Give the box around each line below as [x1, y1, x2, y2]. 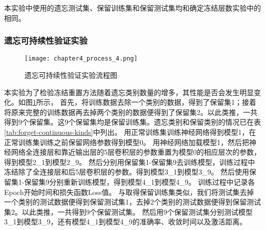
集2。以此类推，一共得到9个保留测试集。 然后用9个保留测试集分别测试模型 [4, 206, 253, 217]
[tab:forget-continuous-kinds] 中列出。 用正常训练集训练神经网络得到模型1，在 [4, 127, 256, 137]
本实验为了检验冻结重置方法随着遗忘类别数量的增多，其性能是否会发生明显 [4, 87, 254, 97]
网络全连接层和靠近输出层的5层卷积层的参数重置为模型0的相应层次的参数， [11, 147, 261, 157]
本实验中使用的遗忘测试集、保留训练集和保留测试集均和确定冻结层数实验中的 [4, 3, 261, 13]
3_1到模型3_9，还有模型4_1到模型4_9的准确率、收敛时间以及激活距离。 [4, 216, 247, 227]
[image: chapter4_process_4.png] [24, 55, 138, 63]
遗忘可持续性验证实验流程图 [24, 70, 117, 80]
